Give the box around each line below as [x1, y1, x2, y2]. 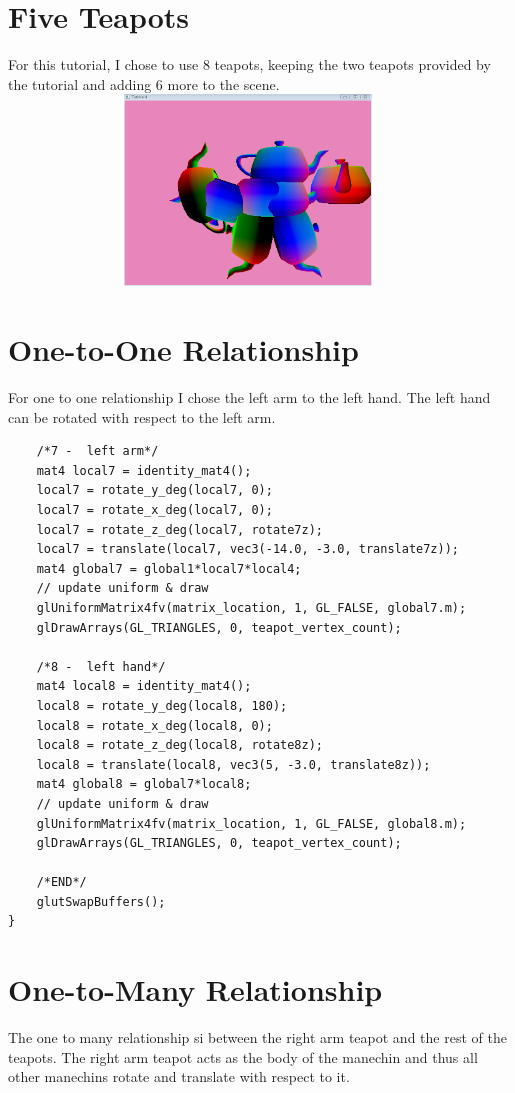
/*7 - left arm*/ [36, 444, 159, 459]
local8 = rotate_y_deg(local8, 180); [36, 698, 288, 713]
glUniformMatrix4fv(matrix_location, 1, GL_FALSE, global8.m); [36, 816, 467, 831]
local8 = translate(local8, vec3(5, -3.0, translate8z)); [36, 757, 431, 772]
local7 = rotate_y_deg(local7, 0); [36, 483, 273, 498]
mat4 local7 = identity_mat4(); [36, 463, 252, 478]
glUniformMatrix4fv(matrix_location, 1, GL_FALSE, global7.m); [36, 600, 467, 615]
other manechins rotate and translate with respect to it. [8, 1066, 350, 1087]
